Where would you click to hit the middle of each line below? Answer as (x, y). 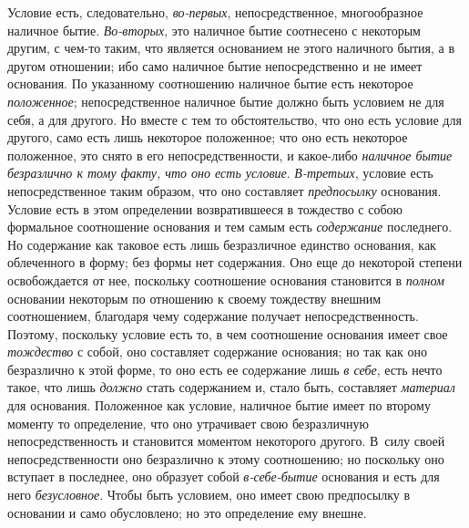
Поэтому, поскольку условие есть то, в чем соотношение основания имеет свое (228, 333)
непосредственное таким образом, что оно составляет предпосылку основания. (224, 190)
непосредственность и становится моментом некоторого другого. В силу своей (226, 441)
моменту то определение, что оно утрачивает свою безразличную (188, 423)
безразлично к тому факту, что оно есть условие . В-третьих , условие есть (220, 173)
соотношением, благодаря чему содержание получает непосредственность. (213, 316)
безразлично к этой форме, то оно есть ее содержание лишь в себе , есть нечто (225, 369)
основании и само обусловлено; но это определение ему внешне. (187, 512)
